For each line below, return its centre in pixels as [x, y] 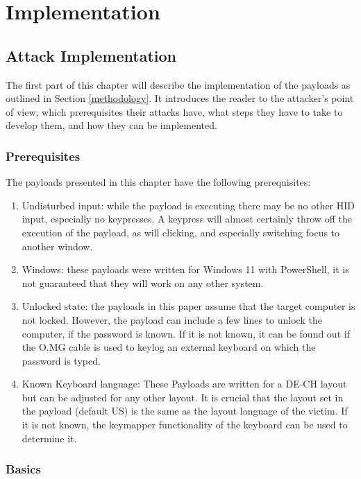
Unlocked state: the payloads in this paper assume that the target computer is [188, 306]
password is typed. [61, 360]
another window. [57, 246]
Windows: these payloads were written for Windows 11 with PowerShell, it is [185, 269]
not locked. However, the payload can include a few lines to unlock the [172, 319]
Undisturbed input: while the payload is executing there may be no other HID [188, 205]
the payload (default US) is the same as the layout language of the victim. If [185, 411]
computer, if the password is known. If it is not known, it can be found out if [186, 333]
